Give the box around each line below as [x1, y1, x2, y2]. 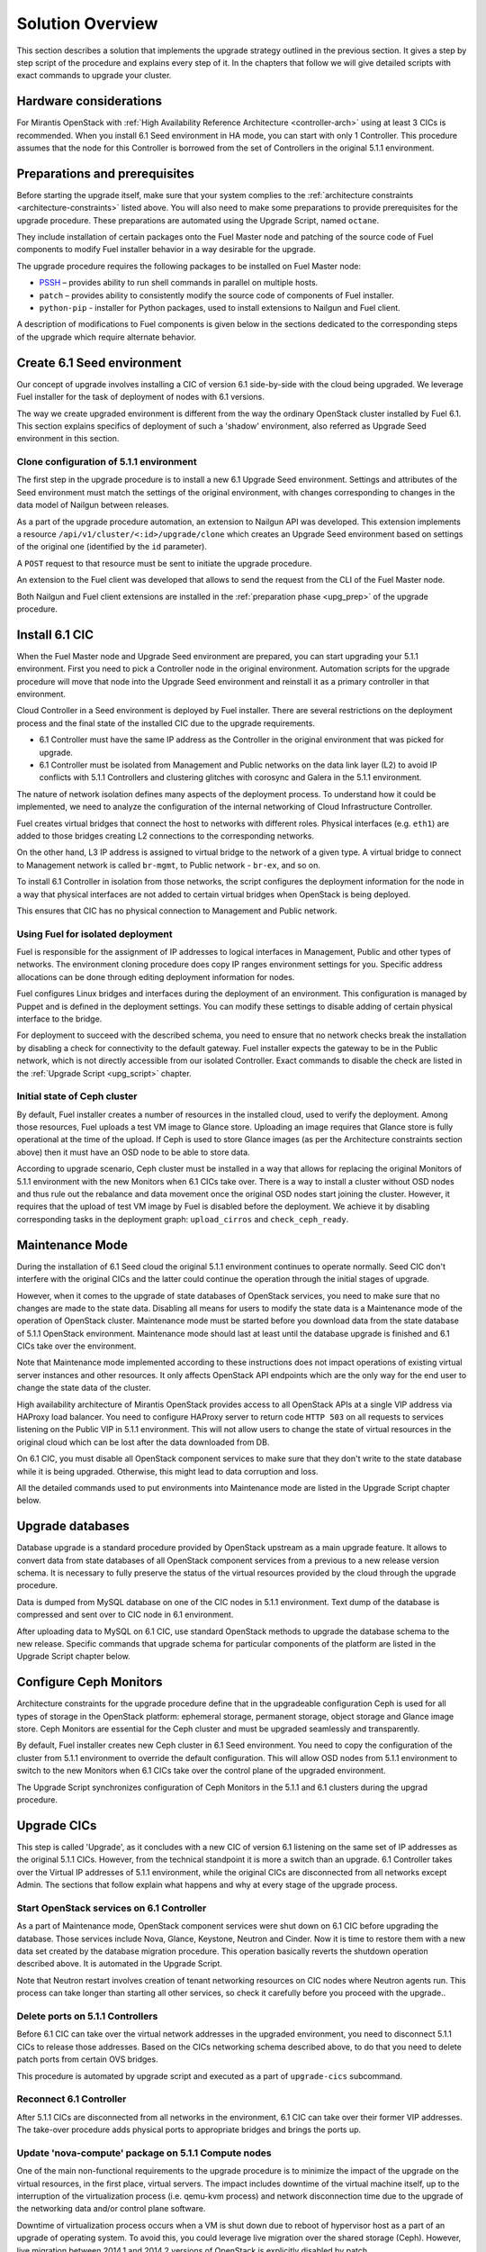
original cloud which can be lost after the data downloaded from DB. [16, 1437, 270, 1448]
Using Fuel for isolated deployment [16, 928, 173, 940]
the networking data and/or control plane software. [16, 2203, 206, 2214]
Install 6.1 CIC [16, 627, 94, 642]
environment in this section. [16, 433, 120, 444]
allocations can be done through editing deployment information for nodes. [16, 971, 295, 982]
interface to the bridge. [16, 1013, 103, 1024]
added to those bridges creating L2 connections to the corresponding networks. [16, 830, 315, 841]
